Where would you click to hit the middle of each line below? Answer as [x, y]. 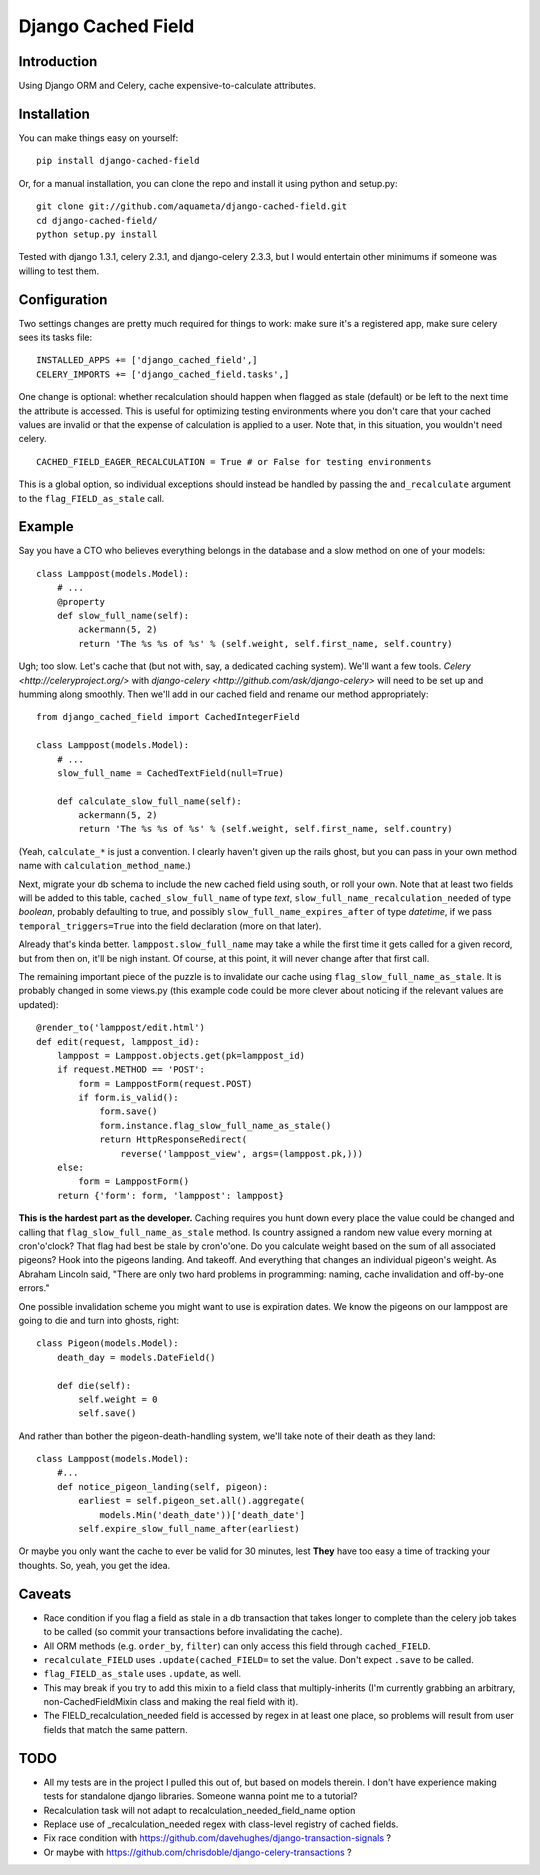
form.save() [128, 1111]
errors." [34, 1288]
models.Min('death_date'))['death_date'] [202, 1514]
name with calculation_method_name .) [105, 866]
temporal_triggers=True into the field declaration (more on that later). [170, 926]
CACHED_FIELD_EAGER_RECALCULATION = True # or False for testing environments [234, 461]
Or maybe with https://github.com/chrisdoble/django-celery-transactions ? [197, 1852]
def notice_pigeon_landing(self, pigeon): [162, 1486]
